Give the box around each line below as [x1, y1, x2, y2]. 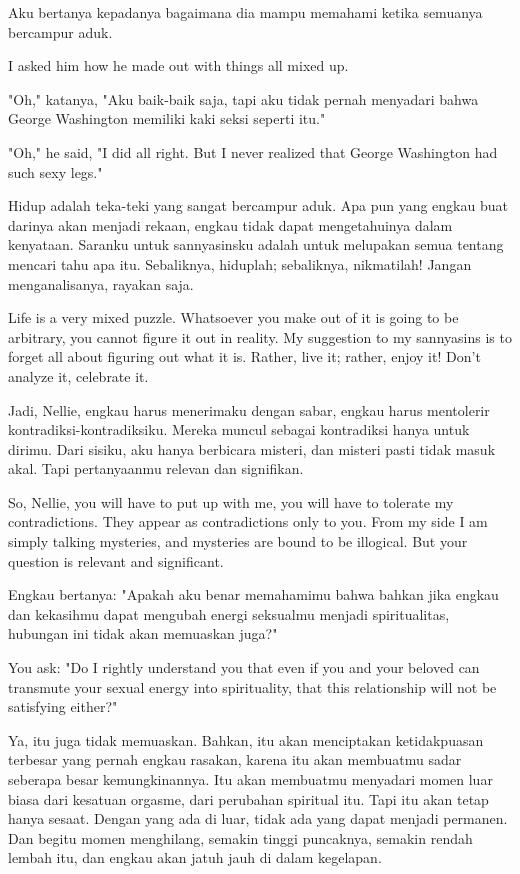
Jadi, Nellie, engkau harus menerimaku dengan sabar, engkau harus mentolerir [8, 399, 490, 420]
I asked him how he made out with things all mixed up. [8, 55, 349, 76]
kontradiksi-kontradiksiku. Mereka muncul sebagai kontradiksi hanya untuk [8, 419, 470, 440]
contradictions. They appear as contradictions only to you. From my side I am [8, 511, 488, 532]
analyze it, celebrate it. [8, 365, 149, 386]
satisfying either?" [8, 696, 118, 717]
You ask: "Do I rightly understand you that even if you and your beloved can [8, 657, 480, 678]
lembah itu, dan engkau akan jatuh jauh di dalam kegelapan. [8, 847, 382, 868]
